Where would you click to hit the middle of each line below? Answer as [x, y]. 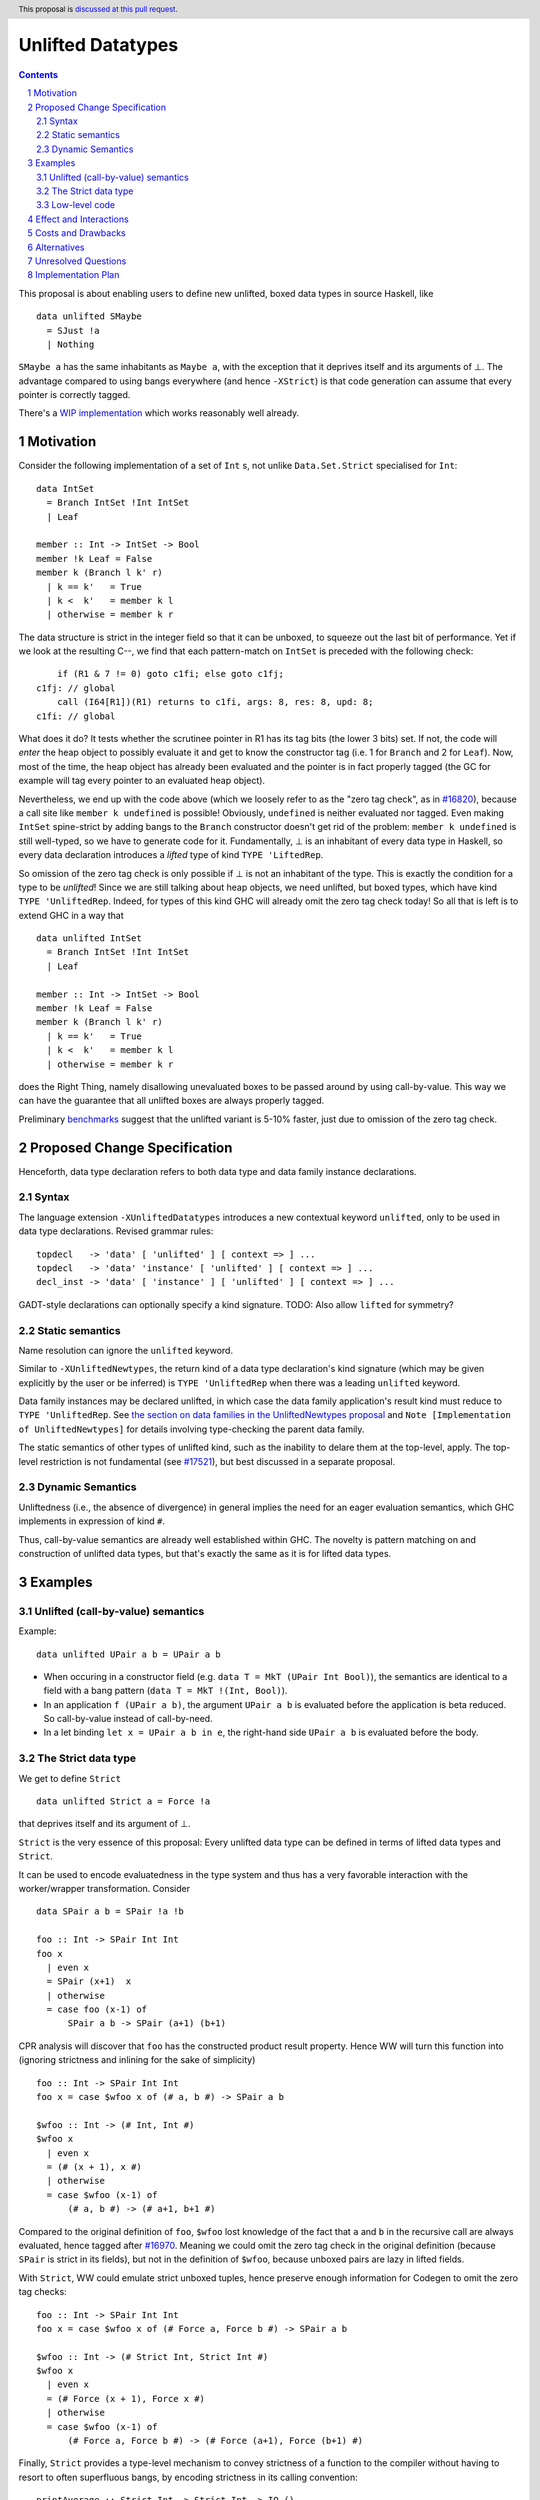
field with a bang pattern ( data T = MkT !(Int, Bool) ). [165, 1691]
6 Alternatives [56, 247]
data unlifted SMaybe [89, 316]
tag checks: [42, 2292]
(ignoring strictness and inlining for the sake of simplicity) [137, 2060]
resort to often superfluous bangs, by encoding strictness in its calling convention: [188, 2477]
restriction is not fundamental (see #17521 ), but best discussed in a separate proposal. [218, 1461]
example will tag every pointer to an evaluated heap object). [141, 781]
